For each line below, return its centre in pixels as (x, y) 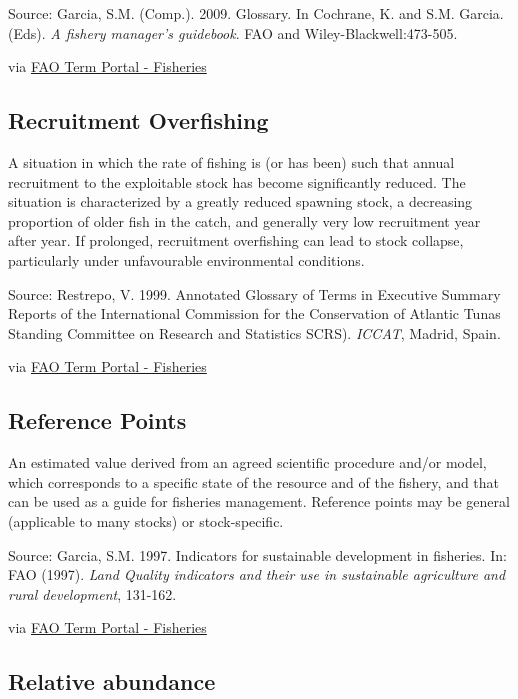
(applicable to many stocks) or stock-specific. (146, 520)
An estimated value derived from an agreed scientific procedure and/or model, (247, 462)
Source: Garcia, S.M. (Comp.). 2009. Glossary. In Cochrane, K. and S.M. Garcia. (256, 13)
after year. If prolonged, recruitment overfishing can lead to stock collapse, (236, 240)
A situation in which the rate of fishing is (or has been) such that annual (231, 161)
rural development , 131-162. (92, 593)
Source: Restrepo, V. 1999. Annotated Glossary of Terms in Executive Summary (254, 293)
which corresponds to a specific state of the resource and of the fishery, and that (254, 481)
